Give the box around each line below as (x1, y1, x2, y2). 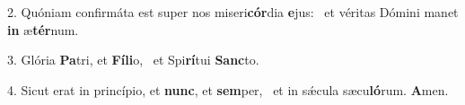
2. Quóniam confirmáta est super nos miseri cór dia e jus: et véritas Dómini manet (7, 3, 459, 21)
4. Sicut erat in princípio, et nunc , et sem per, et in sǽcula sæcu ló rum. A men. (7, 80, 449, 99)
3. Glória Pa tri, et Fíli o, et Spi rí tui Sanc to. (7, 50, 259, 69)
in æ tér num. (7, 20, 79, 39)
